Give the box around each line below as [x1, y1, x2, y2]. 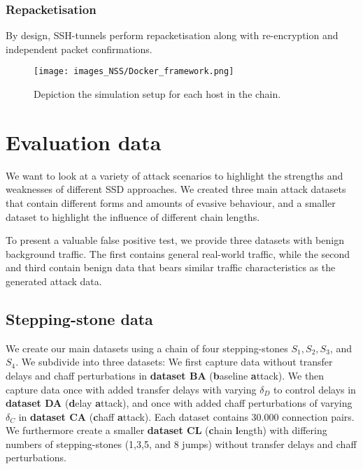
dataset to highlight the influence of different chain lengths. [6, 209, 260, 224]
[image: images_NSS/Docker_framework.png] [34, 66, 234, 77]
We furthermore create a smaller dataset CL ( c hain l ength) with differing [6, 423, 327, 438]
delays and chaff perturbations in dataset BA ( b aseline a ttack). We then [6, 368, 325, 382]
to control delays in [273, 382, 356, 396]
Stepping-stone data [6, 308, 153, 329]
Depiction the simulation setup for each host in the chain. [34, 87, 281, 101]
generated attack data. [6, 273, 102, 288]
